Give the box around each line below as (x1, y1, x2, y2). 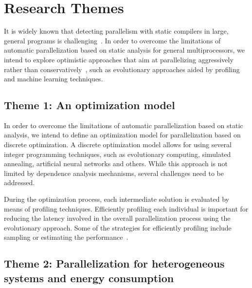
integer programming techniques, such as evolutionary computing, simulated (4, 149, 231, 159)
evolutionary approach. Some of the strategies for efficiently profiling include (4, 222, 232, 232)
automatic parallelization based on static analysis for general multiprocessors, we (4, 45, 245, 55)
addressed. (4, 177, 35, 188)
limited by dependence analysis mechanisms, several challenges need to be (4, 168, 224, 178)
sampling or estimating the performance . (4, 232, 128, 242)
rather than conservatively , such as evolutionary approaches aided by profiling (4, 64, 240, 74)
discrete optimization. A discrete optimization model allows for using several (4, 139, 232, 150)
